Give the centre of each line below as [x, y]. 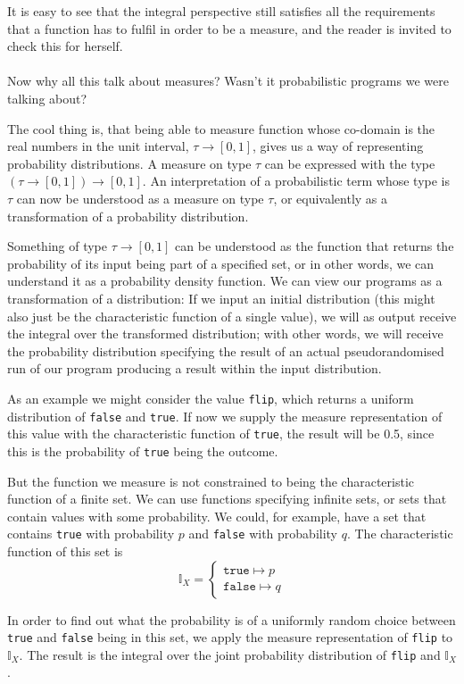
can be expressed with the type [350, 163]
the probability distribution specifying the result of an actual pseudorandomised [226, 350]
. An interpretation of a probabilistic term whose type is [296, 181]
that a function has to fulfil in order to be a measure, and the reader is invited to [229, 28]
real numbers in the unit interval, [98, 146]
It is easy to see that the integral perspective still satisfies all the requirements [221, 11]
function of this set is [65, 551]
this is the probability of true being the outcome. [143, 450]
